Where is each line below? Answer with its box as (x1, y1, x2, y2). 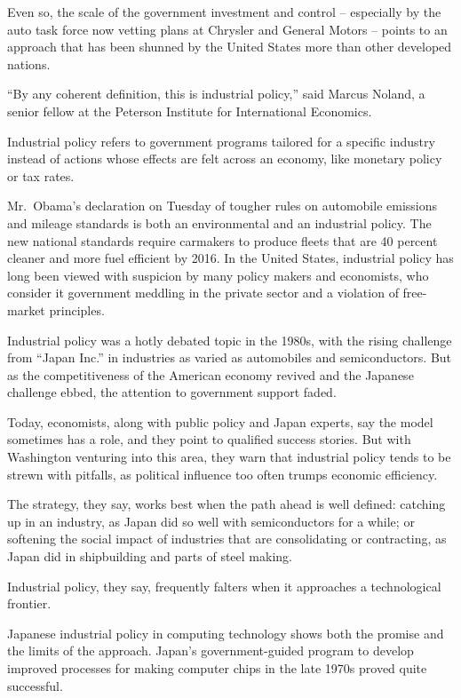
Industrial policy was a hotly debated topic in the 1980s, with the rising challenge (7, 330, 452, 349)
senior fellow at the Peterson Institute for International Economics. (7, 101, 372, 120)
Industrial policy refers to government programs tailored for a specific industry (7, 131, 435, 150)
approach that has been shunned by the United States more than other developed (7, 37, 452, 56)
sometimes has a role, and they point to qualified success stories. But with (7, 430, 411, 448)
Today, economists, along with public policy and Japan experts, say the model (7, 412, 433, 431)
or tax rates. (7, 166, 75, 185)
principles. (49, 300, 105, 319)
